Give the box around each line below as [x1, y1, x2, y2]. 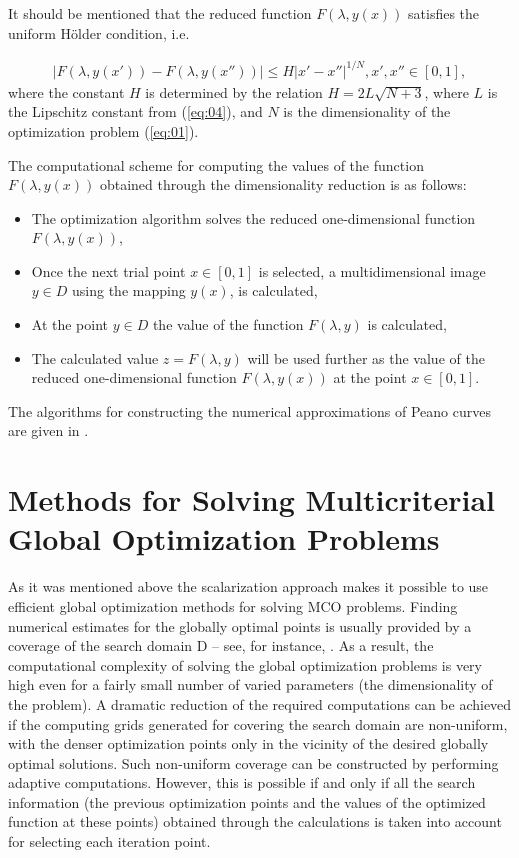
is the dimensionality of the [283, 101, 451, 122]
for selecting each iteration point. [8, 831, 211, 852]
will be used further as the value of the [247, 347, 485, 368]
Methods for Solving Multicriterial [8, 479, 495, 520]
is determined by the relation [145, 81, 323, 102]
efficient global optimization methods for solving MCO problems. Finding [8, 595, 458, 616]
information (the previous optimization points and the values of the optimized [8, 791, 486, 812]
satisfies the [408, 3, 480, 23]
